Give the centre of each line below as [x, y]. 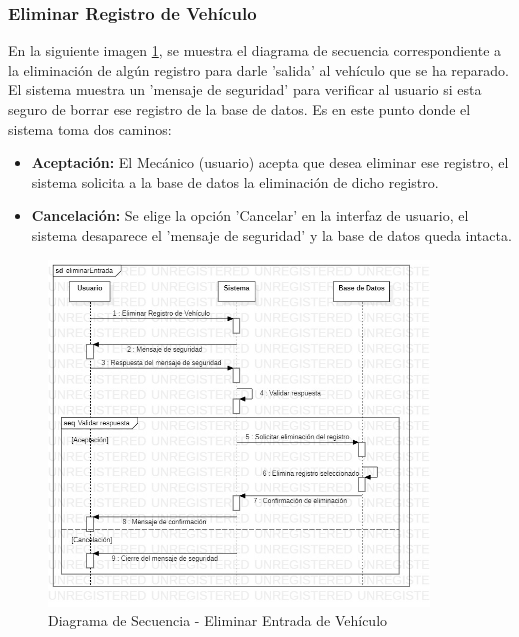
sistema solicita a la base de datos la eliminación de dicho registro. [235, 181]
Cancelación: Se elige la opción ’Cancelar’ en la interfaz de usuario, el [250, 215]
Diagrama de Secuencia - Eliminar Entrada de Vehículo [218, 620]
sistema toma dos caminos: [90, 128]
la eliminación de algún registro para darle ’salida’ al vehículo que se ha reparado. [258, 69]
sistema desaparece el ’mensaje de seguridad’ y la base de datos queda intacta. [271, 234]
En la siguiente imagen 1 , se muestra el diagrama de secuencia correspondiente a [255, 50]
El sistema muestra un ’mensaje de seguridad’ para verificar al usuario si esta [245, 89]
